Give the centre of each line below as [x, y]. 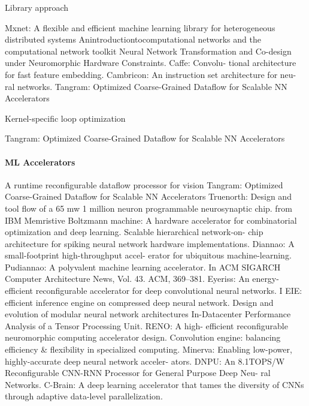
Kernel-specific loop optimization [65, 118]
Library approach [37, 7]
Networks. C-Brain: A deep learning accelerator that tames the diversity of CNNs [154, 384]
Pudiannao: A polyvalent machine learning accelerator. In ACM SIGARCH [143, 267]
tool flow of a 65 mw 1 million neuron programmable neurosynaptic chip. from [149, 208]
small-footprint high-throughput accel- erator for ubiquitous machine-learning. [148, 255]
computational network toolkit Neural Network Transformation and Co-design [148, 51]
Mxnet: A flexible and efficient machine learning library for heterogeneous [140, 27]
